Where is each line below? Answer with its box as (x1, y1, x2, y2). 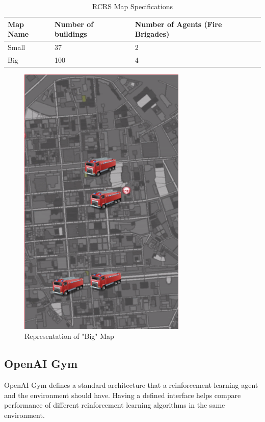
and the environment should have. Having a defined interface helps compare (4, 389, 241, 400)
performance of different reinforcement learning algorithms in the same (4, 400, 225, 410)
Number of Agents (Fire (135, 18, 222, 29)
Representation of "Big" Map (24, 331, 114, 341)
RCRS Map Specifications (92, 1, 173, 11)
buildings (54, 29, 87, 39)
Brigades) (135, 29, 170, 39)
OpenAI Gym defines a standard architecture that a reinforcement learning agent (4, 379, 258, 390)
